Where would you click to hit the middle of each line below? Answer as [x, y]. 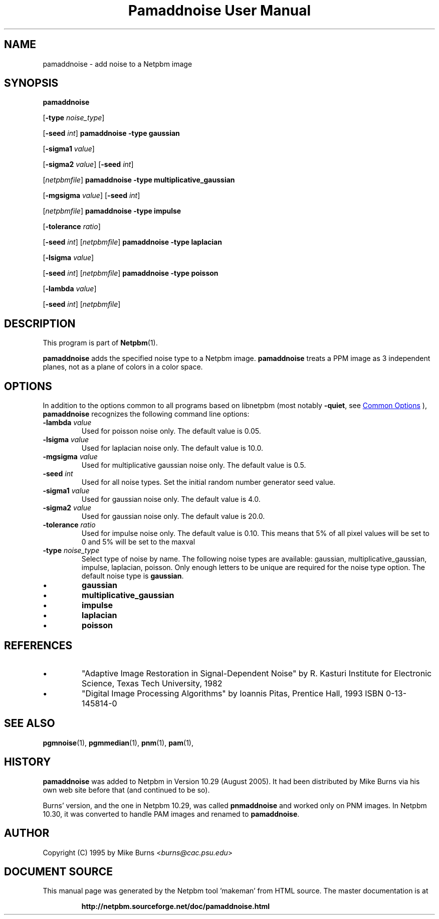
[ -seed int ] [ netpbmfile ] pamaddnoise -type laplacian [132, 242]
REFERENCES [38, 645]
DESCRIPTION [40, 323]
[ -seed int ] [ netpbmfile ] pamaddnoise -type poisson [131, 273]
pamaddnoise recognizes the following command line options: [146, 414]
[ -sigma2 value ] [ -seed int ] [88, 164]
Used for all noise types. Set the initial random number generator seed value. [208, 482]
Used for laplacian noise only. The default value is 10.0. [172, 448]
